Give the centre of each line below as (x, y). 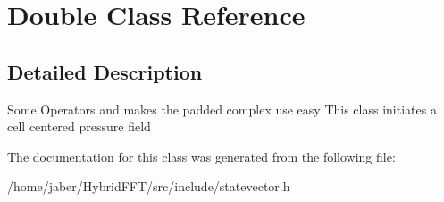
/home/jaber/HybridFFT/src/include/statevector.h (149, 186)
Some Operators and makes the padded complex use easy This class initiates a (222, 109)
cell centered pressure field (79, 126)
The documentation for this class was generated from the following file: (201, 156)
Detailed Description (105, 71)
